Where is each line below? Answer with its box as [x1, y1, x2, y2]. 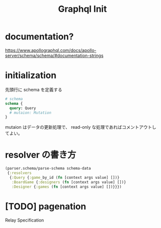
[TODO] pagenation [5, 200, 86, 212]
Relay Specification [5, 217, 44, 223]
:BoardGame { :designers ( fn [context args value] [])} [11, 179, 126, 185]
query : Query [9, 106, 36, 111]
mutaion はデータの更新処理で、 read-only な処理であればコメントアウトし [5, 124, 157, 130]
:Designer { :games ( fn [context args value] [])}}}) [11, 184, 122, 189]
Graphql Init [58, 3, 107, 15]
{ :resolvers [7, 171, 32, 175]
